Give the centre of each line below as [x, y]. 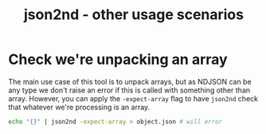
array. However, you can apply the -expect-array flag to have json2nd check [133, 98]
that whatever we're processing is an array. [79, 107]
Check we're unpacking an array [118, 59]
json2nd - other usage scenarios [134, 15]
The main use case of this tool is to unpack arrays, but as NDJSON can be [130, 81]
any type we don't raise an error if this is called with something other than [129, 90]
